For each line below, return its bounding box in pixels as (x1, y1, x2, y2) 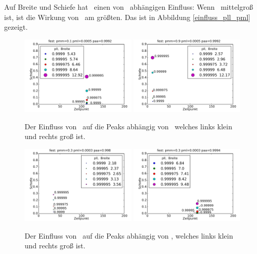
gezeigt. (4, 22, 28, 32)
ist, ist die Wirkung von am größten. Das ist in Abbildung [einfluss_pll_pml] (4, 11, 250, 22)
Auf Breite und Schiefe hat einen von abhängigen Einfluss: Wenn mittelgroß (4, 2, 253, 12)
